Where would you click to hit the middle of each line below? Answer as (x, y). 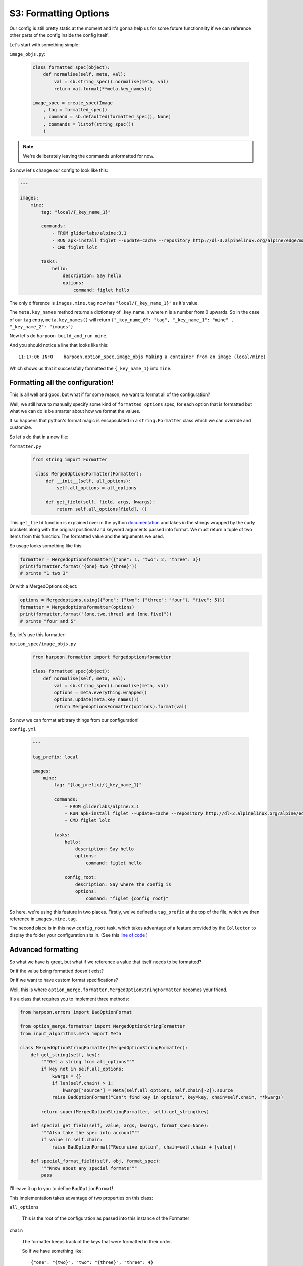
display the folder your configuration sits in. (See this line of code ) (79, 935)
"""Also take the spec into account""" (90, 1133)
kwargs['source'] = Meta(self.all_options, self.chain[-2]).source (148, 1090)
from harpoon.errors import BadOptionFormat (76, 1012)
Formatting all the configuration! (61, 383)
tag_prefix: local (55, 757)
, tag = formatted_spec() (75, 110)
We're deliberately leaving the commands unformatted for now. (89, 156)
